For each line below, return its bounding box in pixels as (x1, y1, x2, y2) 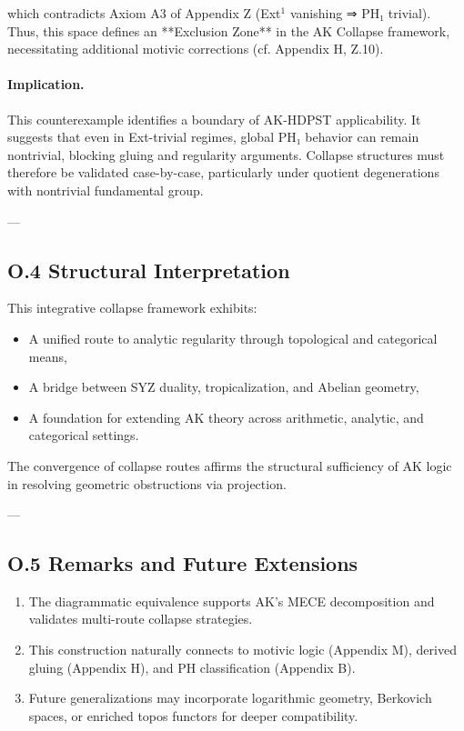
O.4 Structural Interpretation (7, 255, 290, 284)
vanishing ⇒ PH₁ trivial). (289, 4, 431, 22)
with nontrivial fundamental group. (7, 180, 204, 199)
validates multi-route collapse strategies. (28, 609, 253, 628)
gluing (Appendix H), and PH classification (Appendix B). (28, 657, 356, 676)
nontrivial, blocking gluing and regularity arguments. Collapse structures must (7, 145, 445, 164)
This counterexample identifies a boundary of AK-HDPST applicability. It (7, 109, 421, 128)
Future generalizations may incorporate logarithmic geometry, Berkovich (28, 688, 432, 707)
